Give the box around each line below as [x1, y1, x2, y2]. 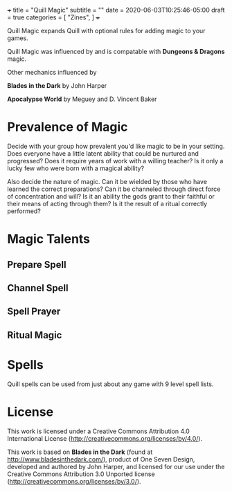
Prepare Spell [7, 259, 67, 271]
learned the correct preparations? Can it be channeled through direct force [7, 185, 221, 193]
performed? [7, 207, 42, 215]
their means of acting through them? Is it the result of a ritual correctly [7, 199, 208, 208]
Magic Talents [7, 231, 91, 247]
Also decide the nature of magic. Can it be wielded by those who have [7, 177, 208, 185]
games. [7, 34, 29, 42]
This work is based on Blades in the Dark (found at [7, 448, 153, 456]
